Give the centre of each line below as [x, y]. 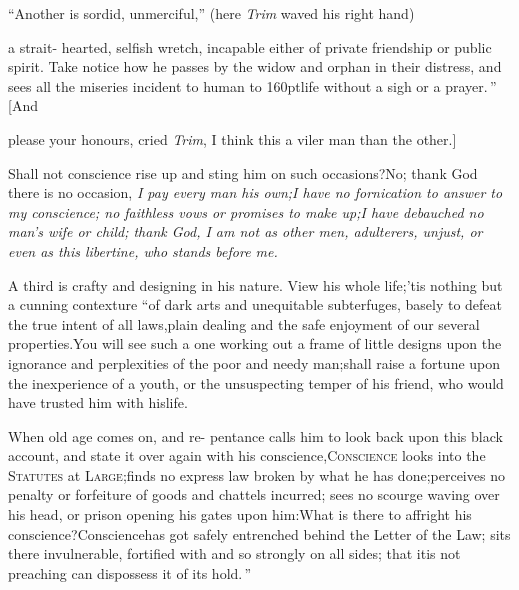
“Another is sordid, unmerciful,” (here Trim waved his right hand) [211, 13]
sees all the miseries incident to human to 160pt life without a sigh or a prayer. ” [252, 85]
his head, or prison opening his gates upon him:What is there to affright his [240, 514]
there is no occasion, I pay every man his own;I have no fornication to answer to [255, 192]
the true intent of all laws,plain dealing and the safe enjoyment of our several [244, 323]
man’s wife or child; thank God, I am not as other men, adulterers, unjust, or [245, 231]
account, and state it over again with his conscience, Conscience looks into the [247, 455]
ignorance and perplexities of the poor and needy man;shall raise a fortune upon [254, 362]
